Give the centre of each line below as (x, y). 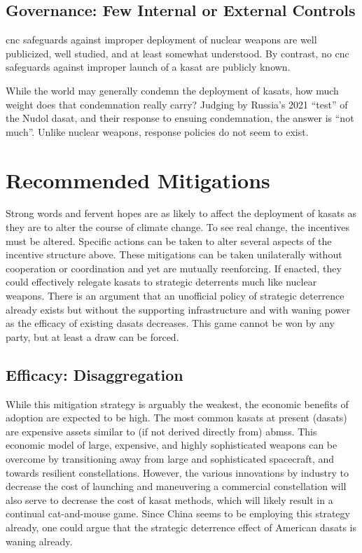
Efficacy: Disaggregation (95, 374)
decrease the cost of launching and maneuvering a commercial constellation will (176, 486)
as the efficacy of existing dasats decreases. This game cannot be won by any (170, 323)
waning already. (39, 541)
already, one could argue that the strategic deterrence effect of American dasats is (181, 527)
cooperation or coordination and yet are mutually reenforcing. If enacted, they (174, 268)
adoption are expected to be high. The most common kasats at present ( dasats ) (176, 418)
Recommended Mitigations (138, 180)
